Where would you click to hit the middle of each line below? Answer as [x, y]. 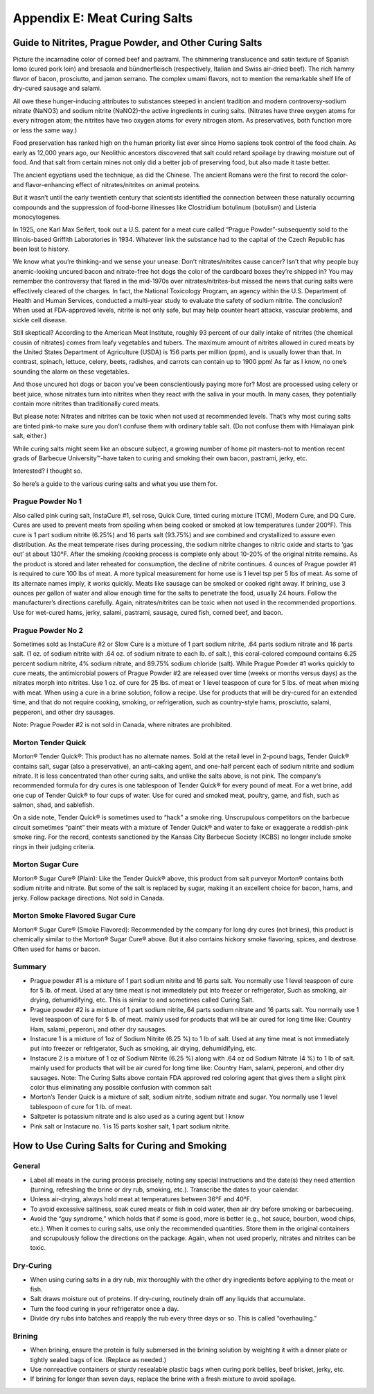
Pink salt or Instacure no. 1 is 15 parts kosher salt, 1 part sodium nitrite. [130, 1126]
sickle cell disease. [40, 320]
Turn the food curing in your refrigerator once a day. [105, 1308]
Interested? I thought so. [47, 471]
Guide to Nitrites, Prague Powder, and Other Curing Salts [137, 43]
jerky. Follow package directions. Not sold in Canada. [89, 898]
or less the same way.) [45, 130]
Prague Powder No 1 [47, 501]
